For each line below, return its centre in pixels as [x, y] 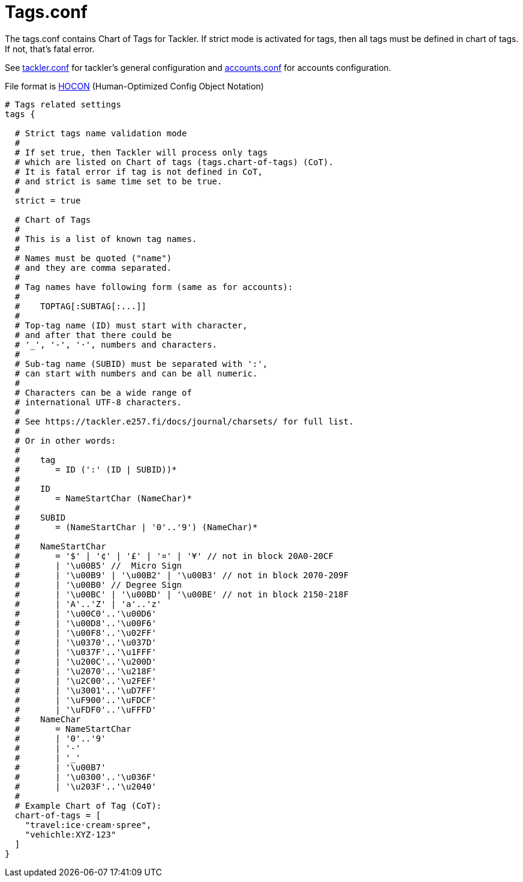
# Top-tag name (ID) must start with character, [131, 325]
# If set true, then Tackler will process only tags [141, 152]
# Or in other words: [65, 440]
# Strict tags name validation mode [101, 133]
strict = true [48, 200]
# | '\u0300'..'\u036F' [85, 777]
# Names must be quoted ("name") [93, 258]
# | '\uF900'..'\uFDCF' [85, 700]
